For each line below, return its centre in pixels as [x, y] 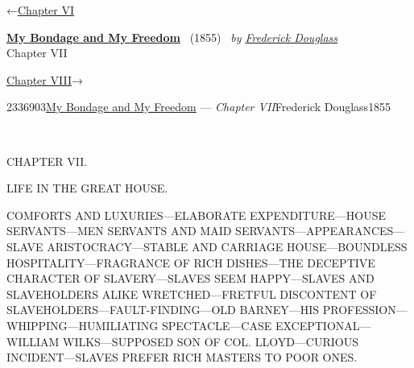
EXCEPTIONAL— [323, 325]
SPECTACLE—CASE [217, 325]
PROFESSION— [365, 310]
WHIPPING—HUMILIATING [83, 325]
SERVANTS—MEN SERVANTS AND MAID [119, 231]
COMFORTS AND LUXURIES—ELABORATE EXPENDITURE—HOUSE [197, 215]
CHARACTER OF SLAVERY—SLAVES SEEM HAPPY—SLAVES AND [190, 278]
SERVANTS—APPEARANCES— [320, 231]
